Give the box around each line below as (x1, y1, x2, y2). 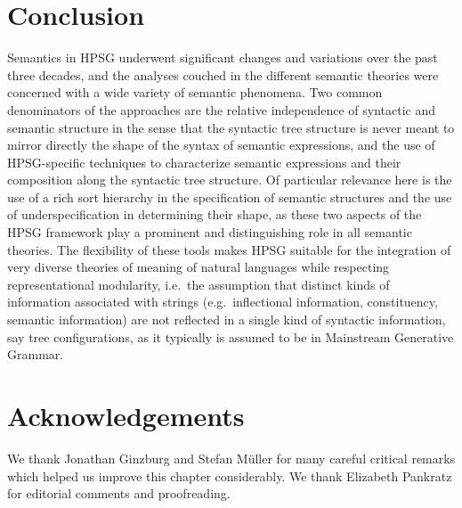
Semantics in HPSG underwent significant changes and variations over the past (7, 48, 438, 67)
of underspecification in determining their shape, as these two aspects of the (7, 205, 422, 224)
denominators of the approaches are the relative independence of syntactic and (7, 100, 436, 119)
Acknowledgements (7, 397, 245, 433)
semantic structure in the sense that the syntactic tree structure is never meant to (7, 118, 455, 136)
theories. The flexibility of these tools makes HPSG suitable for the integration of (7, 240, 451, 258)
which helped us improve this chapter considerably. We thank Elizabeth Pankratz (7, 466, 452, 485)
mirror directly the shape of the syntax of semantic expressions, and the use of (7, 135, 435, 154)
